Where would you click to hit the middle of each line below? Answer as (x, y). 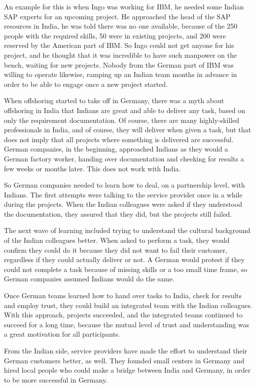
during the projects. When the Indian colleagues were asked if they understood (123, 204)
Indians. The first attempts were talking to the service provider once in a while (123, 194)
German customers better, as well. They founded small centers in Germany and (124, 360)
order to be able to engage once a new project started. (86, 84)
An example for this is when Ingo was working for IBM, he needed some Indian (124, 6)
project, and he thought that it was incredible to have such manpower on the (120, 55)
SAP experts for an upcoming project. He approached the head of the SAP (117, 16)
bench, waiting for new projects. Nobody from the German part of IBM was (119, 64)
